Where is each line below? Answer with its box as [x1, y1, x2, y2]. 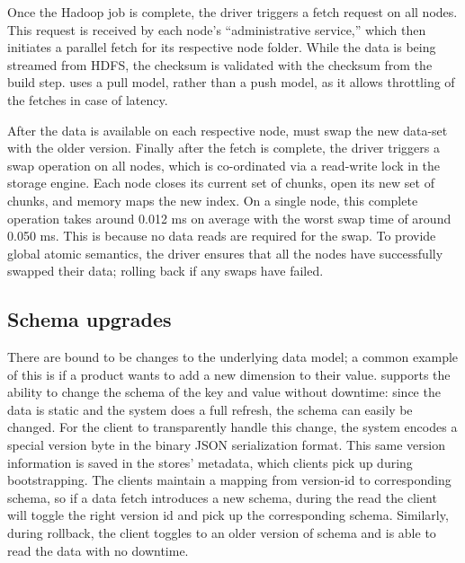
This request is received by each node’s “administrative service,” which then [7, 20, 426, 39]
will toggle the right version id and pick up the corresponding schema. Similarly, [7, 506, 449, 524]
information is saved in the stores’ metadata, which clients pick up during [7, 453, 413, 471]
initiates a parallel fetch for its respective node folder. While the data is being [7, 38, 436, 57]
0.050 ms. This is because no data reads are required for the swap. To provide [7, 226, 436, 245]
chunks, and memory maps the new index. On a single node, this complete [7, 190, 418, 209]
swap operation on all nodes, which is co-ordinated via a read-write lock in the [7, 155, 441, 174]
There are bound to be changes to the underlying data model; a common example [7, 347, 459, 366]
